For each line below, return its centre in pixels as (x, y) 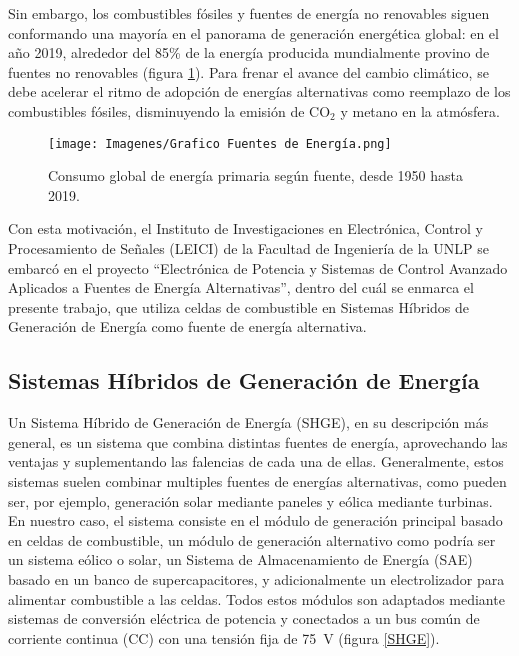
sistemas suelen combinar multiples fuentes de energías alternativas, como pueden (257, 480)
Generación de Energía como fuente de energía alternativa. (187, 326)
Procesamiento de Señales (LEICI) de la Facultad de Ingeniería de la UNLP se (248, 248)
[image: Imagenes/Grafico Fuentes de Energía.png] (220, 143)
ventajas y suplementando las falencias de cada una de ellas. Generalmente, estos (256, 461)
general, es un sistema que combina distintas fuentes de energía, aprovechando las (258, 441)
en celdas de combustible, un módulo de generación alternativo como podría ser (252, 539)
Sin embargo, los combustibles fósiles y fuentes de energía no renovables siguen (249, 13)
